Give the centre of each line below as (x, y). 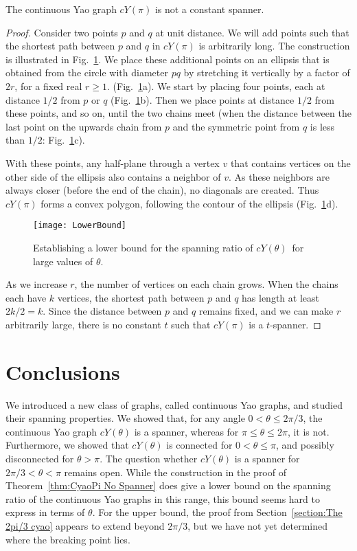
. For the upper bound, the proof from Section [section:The (217, 512)
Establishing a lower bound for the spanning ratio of (143, 247)
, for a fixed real (48, 86)
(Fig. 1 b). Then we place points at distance (203, 99)
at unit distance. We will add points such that (252, 32)
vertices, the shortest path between (131, 297)
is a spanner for (267, 459)
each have (26, 297)
